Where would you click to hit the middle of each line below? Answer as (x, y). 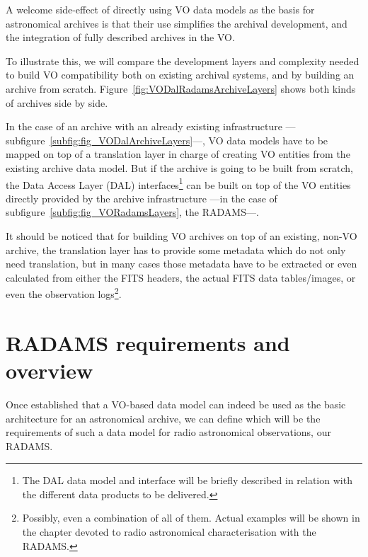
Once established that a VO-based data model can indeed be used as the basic (176, 404)
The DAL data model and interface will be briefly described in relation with (187, 480)
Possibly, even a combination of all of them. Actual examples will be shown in (191, 518)
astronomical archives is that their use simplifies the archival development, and (177, 23)
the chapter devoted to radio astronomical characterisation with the (169, 532)
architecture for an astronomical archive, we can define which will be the (163, 418)
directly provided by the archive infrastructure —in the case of (142, 198)
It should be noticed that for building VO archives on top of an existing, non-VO (182, 235)
